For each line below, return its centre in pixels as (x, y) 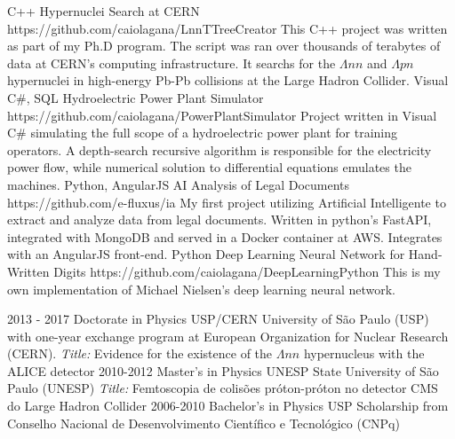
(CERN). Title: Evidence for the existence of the (140, 353)
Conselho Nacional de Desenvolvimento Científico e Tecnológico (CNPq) (204, 423)
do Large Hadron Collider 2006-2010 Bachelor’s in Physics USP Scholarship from (228, 406)
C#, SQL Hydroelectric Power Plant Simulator (136, 97)
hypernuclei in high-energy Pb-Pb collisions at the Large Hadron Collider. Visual (228, 80)
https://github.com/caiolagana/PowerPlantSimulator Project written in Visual (222, 115)
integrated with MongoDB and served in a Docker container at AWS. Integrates (225, 236)
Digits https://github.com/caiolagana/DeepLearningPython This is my (247, 271)
